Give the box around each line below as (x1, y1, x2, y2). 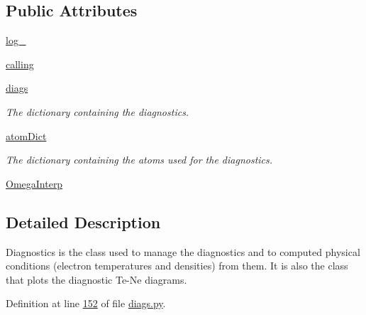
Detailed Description (6, 210, 161, 233)
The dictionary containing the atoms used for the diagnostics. (6, 152, 273, 167)
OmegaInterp (6, 176, 63, 191)
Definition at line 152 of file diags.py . (6, 296, 166, 311)
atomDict (6, 128, 47, 143)
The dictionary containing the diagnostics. (6, 104, 189, 119)
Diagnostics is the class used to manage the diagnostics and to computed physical (6, 244, 360, 259)
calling (6, 56, 34, 71)
